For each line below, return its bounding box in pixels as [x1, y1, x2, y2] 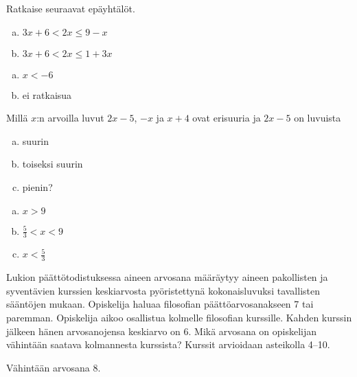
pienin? [22, 179, 53, 194]
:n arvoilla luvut [36, 111, 104, 125]
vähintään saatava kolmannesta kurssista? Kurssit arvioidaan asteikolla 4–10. [6, 337, 330, 352]
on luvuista [294, 111, 341, 125]
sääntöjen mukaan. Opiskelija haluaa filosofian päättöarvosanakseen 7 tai [6, 297, 314, 311]
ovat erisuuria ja [192, 111, 261, 125]
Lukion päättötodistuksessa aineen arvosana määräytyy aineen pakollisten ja [6, 270, 328, 284]
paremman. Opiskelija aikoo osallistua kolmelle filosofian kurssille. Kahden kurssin [6, 310, 352, 324]
